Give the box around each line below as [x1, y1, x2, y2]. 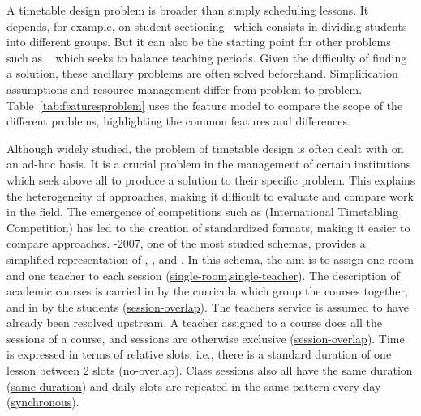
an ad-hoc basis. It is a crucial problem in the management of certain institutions [6, 155, 411, 172]
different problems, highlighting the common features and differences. [6, 112, 350, 129]
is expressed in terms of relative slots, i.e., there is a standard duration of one [6, 346, 392, 363]
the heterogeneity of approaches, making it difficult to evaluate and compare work [6, 187, 414, 204]
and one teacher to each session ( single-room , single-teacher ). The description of [6, 266, 400, 283]
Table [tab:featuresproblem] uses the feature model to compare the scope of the [6, 96, 403, 113]
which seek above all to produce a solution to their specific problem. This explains [6, 171, 415, 188]
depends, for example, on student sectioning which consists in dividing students [6, 17, 407, 34]
